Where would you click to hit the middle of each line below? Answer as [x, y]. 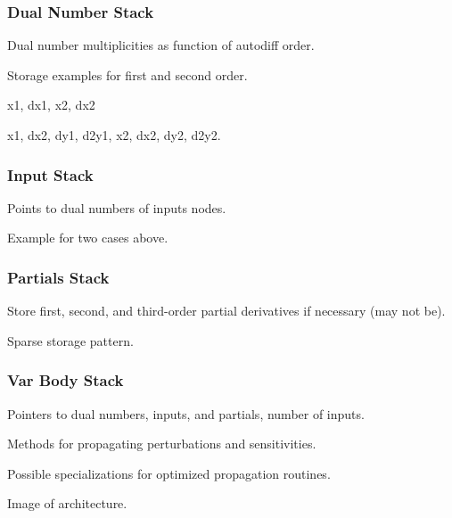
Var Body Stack [66, 380]
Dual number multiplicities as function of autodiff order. [161, 45]
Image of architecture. [67, 503]
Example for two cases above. [88, 238]
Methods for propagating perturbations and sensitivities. [162, 444]
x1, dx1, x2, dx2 [51, 105]
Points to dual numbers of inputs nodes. [117, 207]
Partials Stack [58, 277]
